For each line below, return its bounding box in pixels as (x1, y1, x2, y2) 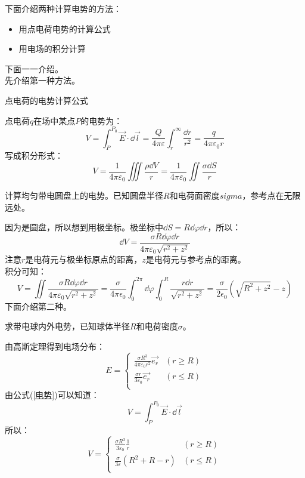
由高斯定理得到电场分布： (5, 340, 105, 352)
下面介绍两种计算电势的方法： (5, 2, 122, 14)
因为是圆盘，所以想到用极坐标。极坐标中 (5, 221, 163, 233)
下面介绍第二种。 (5, 300, 71, 312)
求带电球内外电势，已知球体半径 (5, 320, 130, 332)
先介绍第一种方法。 (5, 74, 80, 87)
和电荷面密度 (169, 189, 220, 202)
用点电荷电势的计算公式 (18, 22, 111, 35)
